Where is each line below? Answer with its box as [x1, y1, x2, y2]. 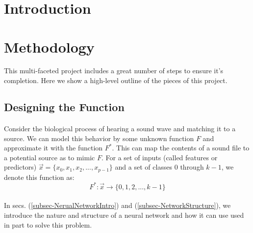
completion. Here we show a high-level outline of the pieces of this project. [4, 75, 228, 85]
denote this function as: [4, 172, 75, 182]
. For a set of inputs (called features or [101, 152, 218, 162]
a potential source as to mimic [4, 152, 95, 162]
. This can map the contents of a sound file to [112, 143, 250, 153]
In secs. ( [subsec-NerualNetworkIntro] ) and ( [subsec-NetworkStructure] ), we [4, 200, 231, 210]
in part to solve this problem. [4, 219, 92, 230]
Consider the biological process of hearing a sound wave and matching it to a [4, 123, 236, 133]
